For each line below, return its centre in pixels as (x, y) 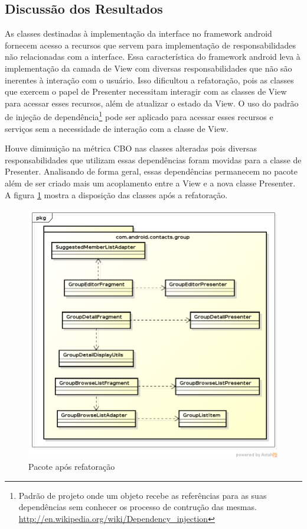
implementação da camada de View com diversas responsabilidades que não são (148, 68)
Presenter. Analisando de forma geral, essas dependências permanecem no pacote (151, 171)
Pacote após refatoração (72, 467)
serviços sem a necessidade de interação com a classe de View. (117, 128)
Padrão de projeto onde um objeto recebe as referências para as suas (143, 495)
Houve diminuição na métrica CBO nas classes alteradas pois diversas (131, 148)
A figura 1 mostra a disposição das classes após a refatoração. (116, 194)
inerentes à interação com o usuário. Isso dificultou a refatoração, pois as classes (149, 80)
